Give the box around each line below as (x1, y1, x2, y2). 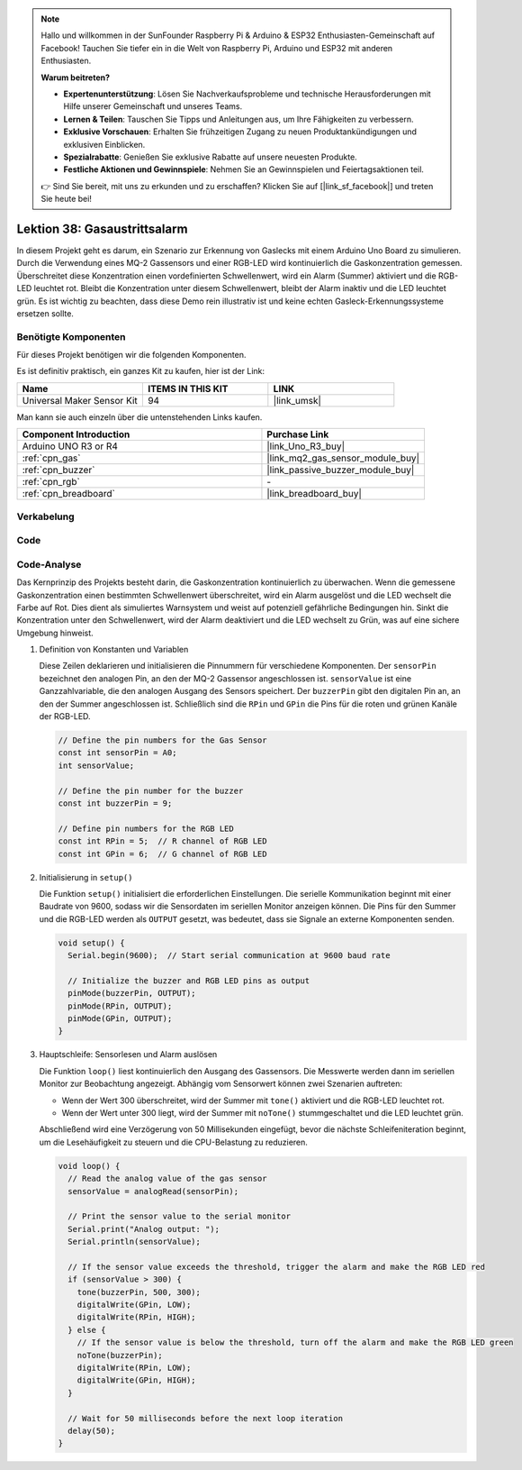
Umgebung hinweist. (16, 627, 94, 638)
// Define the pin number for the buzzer (58, 785, 244, 796)
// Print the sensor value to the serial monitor (67, 1211, 292, 1221)
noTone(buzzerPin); (76, 1350, 164, 1360)
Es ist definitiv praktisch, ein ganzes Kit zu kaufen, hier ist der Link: (16, 366, 265, 377)
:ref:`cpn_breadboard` (22, 488, 116, 500)
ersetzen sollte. (16, 307, 74, 319)
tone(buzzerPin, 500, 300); (76, 1287, 202, 1297)
